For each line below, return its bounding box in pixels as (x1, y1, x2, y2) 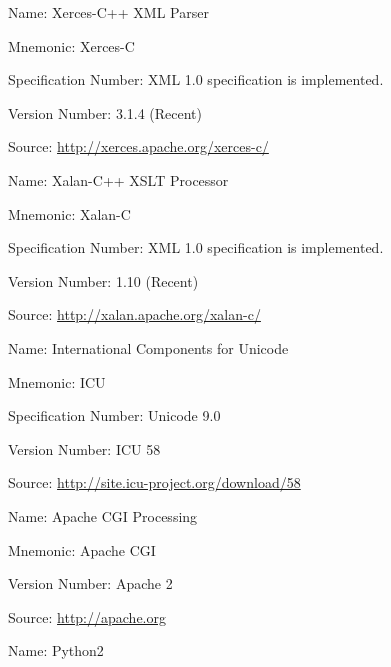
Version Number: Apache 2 (8, 573, 173, 594)
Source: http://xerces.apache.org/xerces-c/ (8, 136, 269, 157)
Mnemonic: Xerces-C (8, 35, 135, 56)
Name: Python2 (8, 640, 104, 661)
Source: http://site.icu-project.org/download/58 (8, 472, 301, 493)
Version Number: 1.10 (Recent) (8, 270, 199, 291)
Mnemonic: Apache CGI (8, 539, 156, 560)
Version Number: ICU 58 (8, 438, 161, 459)
